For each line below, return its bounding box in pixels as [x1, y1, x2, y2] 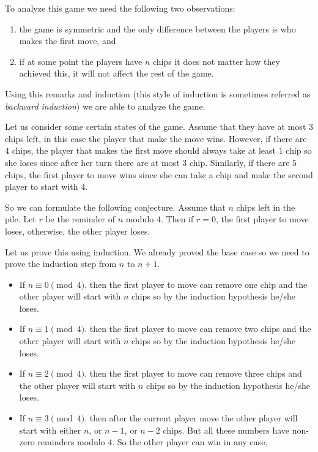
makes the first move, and [19, 34, 116, 47]
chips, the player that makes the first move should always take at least [12, 144, 276, 157]
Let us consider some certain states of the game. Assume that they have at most [5, 120, 306, 133]
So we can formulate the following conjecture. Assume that [5, 200, 226, 213]
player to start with [5, 180, 78, 193]
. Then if [160, 213, 194, 225]
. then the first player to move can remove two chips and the [84, 322, 311, 335]
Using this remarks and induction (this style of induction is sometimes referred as [5, 87, 311, 100]
